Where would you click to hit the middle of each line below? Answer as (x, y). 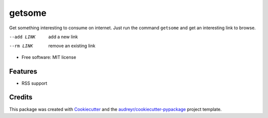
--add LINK (22, 37)
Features (23, 71)
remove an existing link (72, 46)
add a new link (63, 37)
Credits (21, 97)
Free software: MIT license (49, 57)
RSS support (34, 83)
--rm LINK (21, 46)
